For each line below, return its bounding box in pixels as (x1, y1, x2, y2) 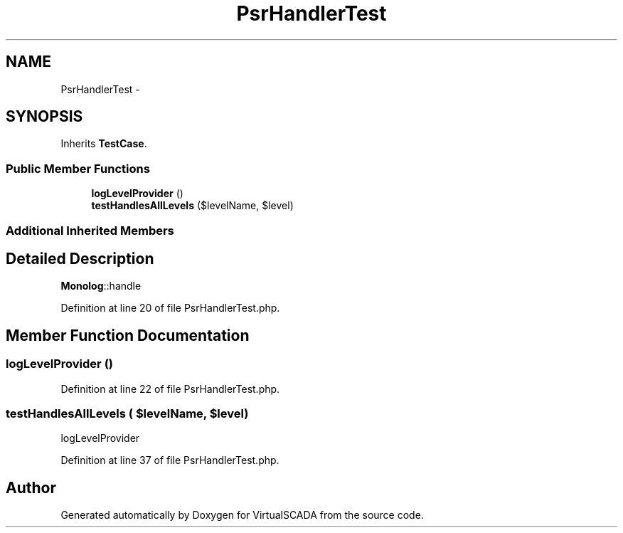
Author (6, 478, 56, 497)
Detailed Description (6, 249, 154, 268)
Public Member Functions (6, 161, 150, 176)
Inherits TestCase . (60, 137, 147, 150)
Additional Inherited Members (6, 223, 174, 238)
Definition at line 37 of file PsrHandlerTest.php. (60, 454, 279, 467)
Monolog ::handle (60, 280, 142, 292)
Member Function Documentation (6, 326, 250, 344)
